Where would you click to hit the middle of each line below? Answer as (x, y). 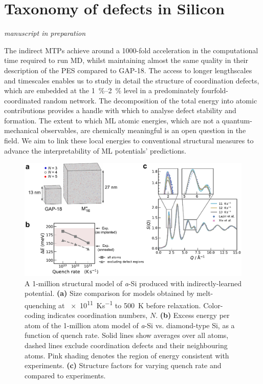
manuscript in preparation (45, 33)
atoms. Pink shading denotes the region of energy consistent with (127, 355)
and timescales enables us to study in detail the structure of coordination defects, (132, 80)
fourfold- (215, 90)
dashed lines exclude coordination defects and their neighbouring (126, 345)
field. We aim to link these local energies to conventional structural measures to (129, 141)
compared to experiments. (65, 375)
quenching (40, 305)
